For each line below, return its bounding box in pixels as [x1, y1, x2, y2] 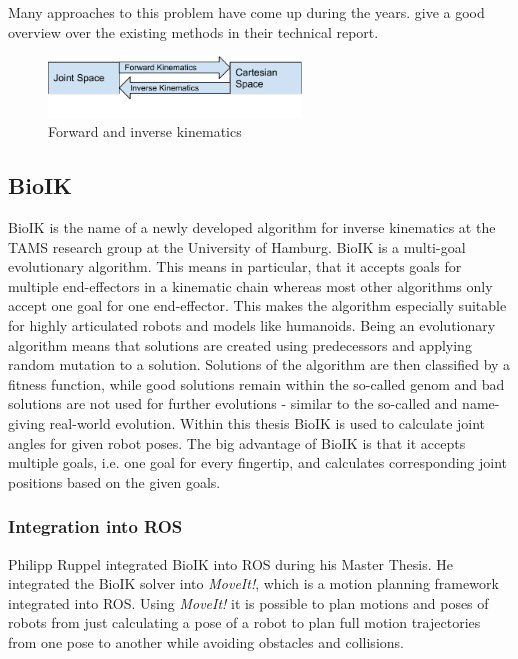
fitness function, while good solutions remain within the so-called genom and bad [8, 373, 505, 394]
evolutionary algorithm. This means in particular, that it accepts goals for [8, 256, 462, 277]
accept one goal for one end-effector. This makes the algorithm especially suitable [8, 295, 507, 316]
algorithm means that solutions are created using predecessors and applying [8, 334, 472, 355]
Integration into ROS [8, 514, 183, 539]
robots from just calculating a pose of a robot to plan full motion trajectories [8, 612, 481, 633]
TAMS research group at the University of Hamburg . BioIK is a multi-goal [8, 236, 466, 257]
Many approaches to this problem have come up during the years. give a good [8, 2, 485, 22]
